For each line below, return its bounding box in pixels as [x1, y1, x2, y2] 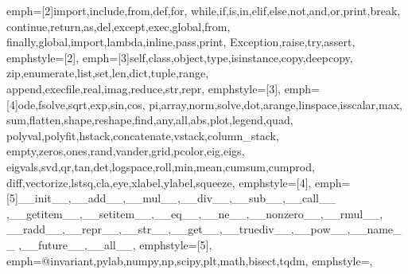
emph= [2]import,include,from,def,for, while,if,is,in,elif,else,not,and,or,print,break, [6, 2, 401, 18]
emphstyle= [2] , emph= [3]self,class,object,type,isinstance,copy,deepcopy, [6, 49, 353, 65]
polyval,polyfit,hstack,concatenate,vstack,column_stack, [6, 127, 279, 143]
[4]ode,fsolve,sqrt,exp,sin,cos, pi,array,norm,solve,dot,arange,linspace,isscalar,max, [6, 96, 402, 112]
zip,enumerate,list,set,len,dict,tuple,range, [6, 65, 209, 81]
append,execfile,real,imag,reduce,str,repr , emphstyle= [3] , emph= [6, 80, 320, 96]
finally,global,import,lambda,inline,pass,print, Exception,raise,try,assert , [6, 33, 356, 50]
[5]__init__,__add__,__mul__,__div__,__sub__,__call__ [6, 190, 336, 206]
